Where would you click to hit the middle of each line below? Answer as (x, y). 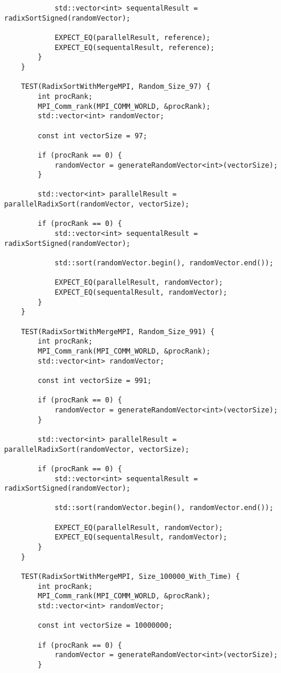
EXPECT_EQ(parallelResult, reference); (132, 37)
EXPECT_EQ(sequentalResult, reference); (134, 47)
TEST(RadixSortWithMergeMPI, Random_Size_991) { (118, 331)
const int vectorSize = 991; (95, 380)
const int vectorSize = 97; (93, 136)
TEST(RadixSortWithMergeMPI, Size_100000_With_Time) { (130, 577)
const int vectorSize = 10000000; (105, 626)
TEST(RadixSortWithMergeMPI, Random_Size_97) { (116, 87)
